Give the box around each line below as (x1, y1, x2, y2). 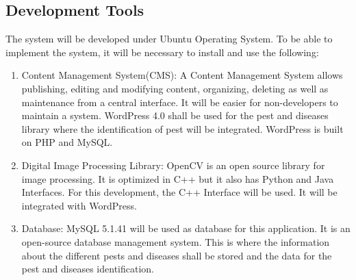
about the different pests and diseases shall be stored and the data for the (21, 248, 332, 262)
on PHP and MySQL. (21, 135, 113, 149)
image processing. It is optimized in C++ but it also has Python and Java (21, 171, 334, 186)
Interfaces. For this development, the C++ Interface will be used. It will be (21, 185, 338, 199)
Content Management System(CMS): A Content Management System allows (21, 68, 343, 82)
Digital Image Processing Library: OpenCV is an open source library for (21, 157, 325, 172)
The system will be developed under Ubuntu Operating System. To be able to (5, 31, 333, 46)
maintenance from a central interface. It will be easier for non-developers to (21, 94, 338, 109)
